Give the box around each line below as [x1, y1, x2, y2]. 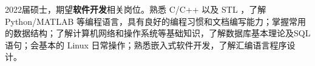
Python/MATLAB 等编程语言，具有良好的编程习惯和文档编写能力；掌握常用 [5, 15, 307, 27]
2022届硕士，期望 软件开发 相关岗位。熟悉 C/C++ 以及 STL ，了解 [5, 3, 266, 15]
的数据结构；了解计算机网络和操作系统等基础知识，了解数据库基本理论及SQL [5, 27, 311, 39]
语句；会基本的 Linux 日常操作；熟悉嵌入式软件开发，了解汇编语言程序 [5, 38, 287, 51]
